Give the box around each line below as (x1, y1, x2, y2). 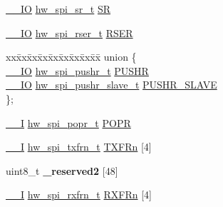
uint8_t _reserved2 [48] (6, 163, 118, 178)
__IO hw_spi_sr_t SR (6, 1, 111, 16)
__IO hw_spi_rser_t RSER (6, 25, 133, 40)
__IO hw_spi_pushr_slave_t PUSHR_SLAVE (6, 77, 217, 92)
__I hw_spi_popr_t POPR (6, 115, 131, 130)
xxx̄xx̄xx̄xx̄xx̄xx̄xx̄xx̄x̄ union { (6, 49, 137, 64)
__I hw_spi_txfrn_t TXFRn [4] (6, 139, 152, 154)
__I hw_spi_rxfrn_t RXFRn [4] (6, 187, 152, 202)
